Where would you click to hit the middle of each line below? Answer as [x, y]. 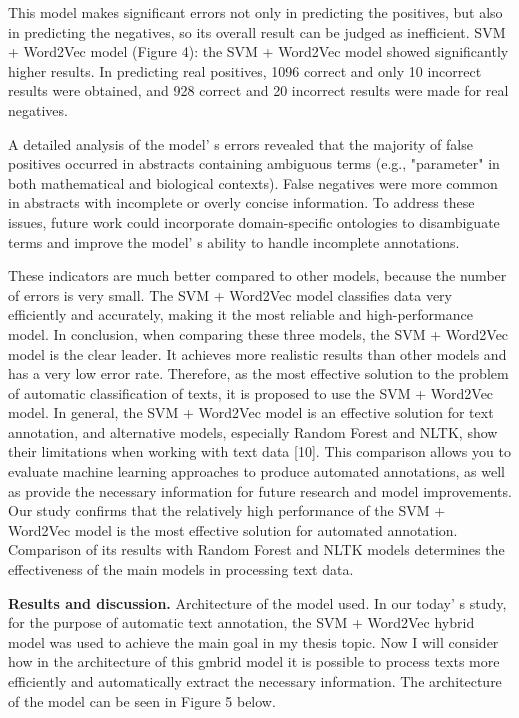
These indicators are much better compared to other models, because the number [257, 275]
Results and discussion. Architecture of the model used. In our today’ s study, [257, 602]
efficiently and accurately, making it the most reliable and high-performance [240, 314]
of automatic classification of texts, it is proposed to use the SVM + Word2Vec [251, 392]
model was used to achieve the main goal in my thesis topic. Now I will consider [253, 641]
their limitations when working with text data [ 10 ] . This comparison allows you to [259, 451]
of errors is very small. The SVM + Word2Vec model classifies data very [230, 294]
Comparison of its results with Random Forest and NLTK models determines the [256, 549]
